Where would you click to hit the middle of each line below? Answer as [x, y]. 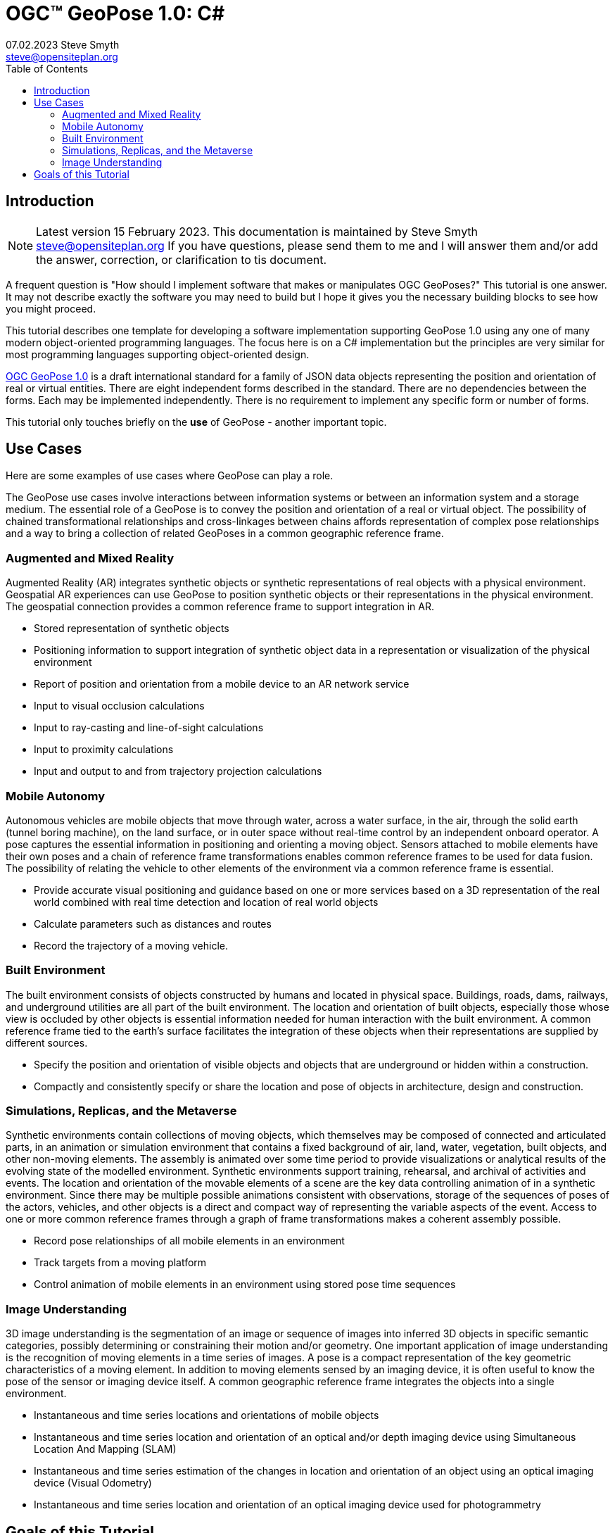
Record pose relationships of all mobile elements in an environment [189, 1241]
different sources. [47, 1042]
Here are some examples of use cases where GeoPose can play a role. [170, 476]
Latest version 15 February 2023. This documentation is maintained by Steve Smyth [257, 231]
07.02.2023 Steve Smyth [63, 44]
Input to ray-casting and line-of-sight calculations [149, 728]
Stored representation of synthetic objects [132, 629]
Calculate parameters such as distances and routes [153, 923]
